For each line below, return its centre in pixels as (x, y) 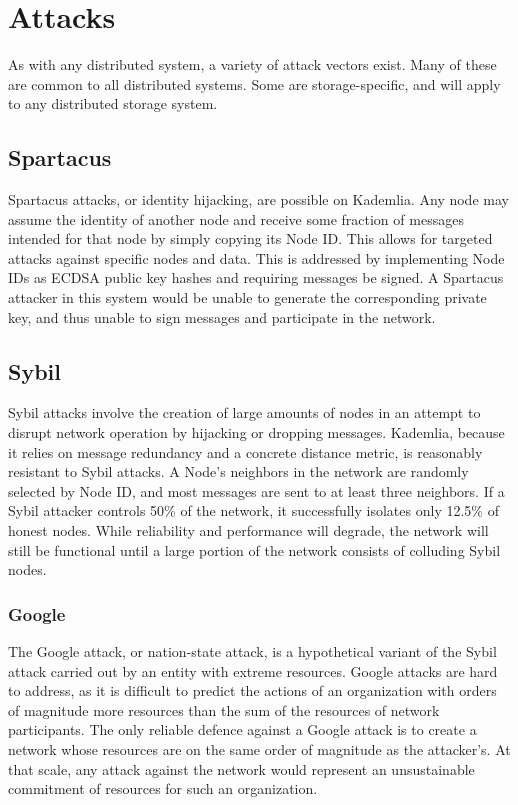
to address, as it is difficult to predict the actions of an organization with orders (252, 690)
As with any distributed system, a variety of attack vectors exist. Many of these (252, 64)
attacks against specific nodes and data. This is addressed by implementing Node (256, 257)
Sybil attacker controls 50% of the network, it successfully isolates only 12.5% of (253, 510)
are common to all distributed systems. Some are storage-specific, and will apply (254, 83)
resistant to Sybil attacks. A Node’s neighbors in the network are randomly (238, 471)
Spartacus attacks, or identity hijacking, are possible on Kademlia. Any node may (258, 199)
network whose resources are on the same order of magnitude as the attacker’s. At (259, 749)
